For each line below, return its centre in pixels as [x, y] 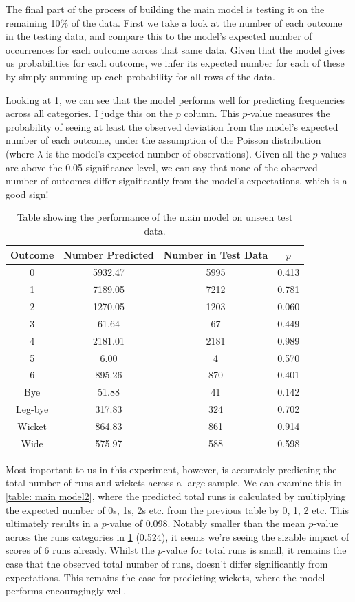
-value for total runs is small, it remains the [255, 550]
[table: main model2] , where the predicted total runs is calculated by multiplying [176, 496]
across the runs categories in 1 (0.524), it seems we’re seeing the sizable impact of [177, 536]
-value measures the [289, 113]
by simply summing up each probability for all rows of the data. [140, 76]
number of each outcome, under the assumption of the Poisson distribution [163, 140]
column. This [212, 113]
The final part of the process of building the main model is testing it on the [165, 9]
